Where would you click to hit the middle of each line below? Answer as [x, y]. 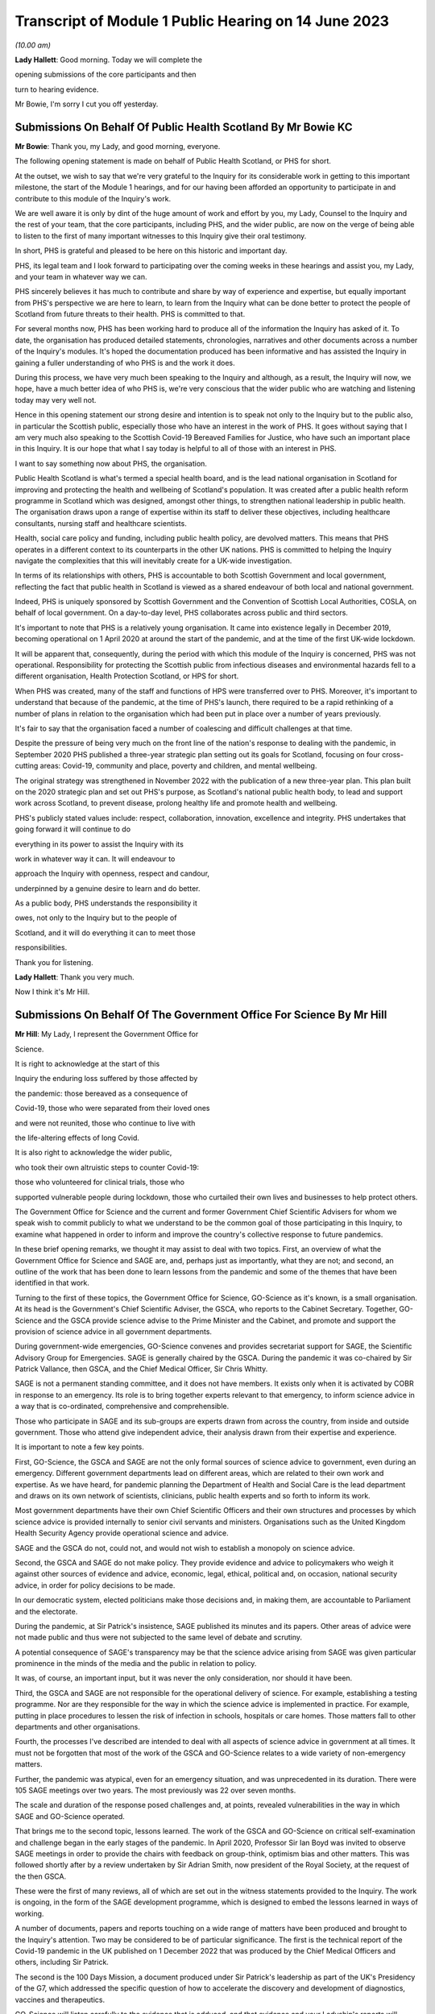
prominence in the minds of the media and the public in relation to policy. [136, 1664]
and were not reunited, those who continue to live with [105, 1123]
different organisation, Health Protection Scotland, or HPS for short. [127, 676]
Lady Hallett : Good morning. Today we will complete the [109, 60]
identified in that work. [52, 1283]
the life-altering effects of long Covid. [77, 1138]
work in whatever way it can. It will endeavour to [95, 859]
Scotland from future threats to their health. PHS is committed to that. [130, 314]
